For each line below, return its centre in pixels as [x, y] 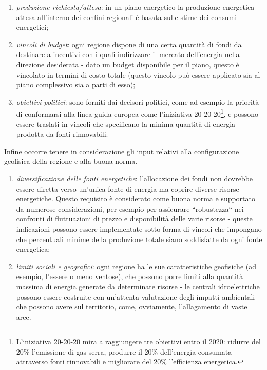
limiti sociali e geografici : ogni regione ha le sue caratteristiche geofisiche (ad [136, 266]
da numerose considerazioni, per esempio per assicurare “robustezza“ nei [130, 208]
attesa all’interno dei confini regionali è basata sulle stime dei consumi [127, 17]
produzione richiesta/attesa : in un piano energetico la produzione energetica [135, 7]
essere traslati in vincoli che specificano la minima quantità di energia [126, 124]
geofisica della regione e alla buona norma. [71, 161]
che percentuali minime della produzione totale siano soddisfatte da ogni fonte [139, 239]
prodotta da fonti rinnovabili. [62, 134]
